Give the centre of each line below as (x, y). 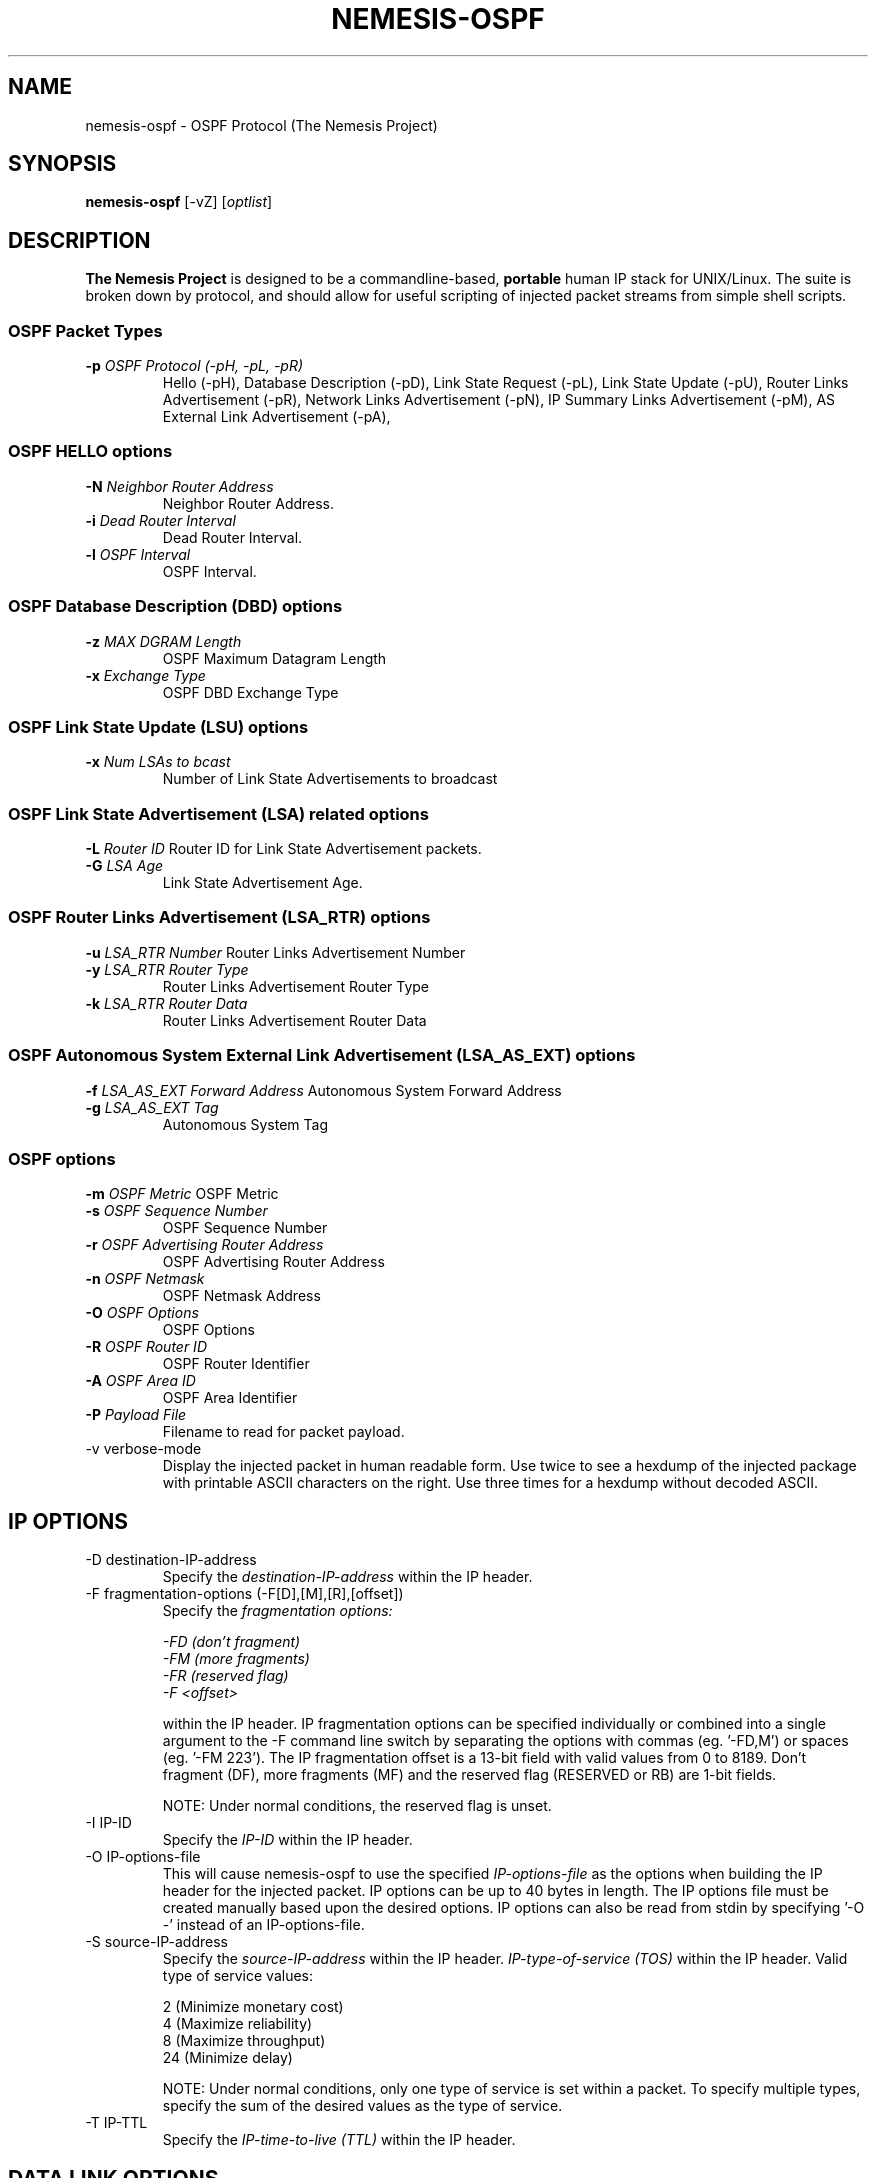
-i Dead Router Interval (160, 520)
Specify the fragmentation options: (277, 1611)
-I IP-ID (108, 1823)
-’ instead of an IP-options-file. (263, 1925)
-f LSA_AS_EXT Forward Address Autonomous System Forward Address (323, 1090)
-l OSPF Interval (138, 554)
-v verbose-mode (143, 1449)
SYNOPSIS (62, 164)
